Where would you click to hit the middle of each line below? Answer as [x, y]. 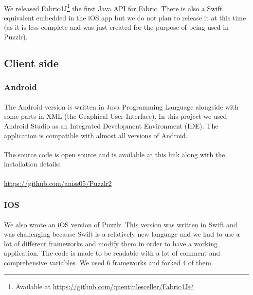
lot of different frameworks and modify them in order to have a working [111, 243]
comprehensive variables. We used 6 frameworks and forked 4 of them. [108, 262]
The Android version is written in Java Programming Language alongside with [121, 106]
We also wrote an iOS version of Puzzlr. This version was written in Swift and [121, 224]
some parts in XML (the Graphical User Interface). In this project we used [116, 116]
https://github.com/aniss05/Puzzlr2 [58, 183]
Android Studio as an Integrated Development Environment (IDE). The [111, 126]
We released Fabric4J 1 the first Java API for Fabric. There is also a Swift [113, 7]
